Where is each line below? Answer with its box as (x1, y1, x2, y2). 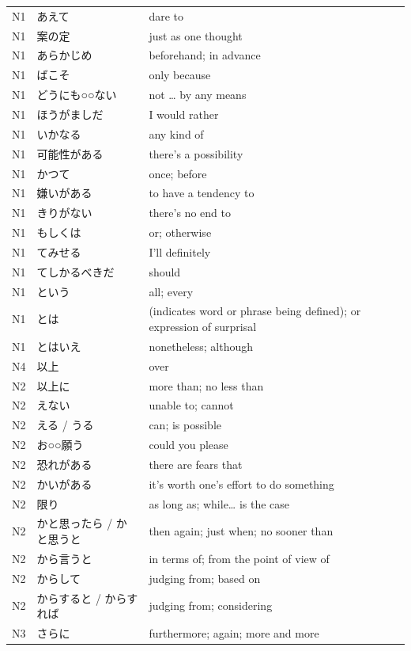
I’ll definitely (149, 243, 211, 260)
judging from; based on (149, 569, 261, 586)
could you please (149, 436, 228, 453)
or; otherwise (149, 224, 212, 241)
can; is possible (149, 417, 222, 433)
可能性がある (36, 145, 104, 162)
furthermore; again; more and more (149, 625, 319, 641)
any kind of (149, 125, 204, 142)
